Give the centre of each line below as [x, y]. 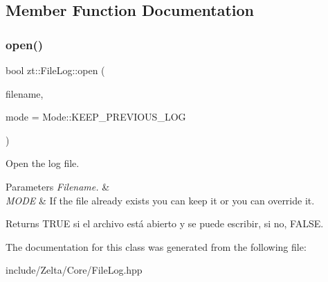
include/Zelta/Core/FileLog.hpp [74, 270]
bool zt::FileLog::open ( [55, 70]
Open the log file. [43, 163]
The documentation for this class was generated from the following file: [156, 246]
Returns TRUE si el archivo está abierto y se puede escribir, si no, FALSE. [165, 223]
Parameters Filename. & [58, 186]
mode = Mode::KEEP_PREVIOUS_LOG [96, 117]
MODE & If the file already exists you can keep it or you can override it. [160, 200]
